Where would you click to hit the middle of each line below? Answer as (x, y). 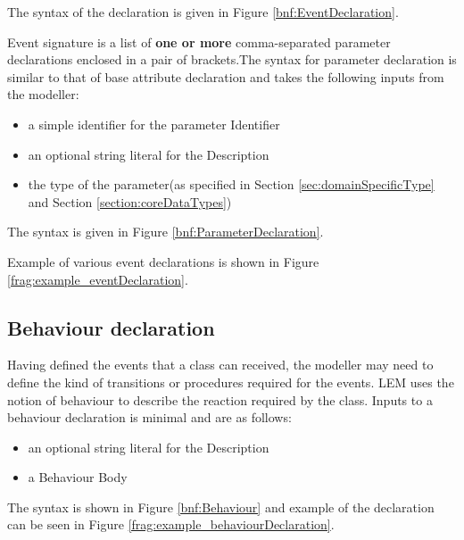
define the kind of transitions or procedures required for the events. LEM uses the (231, 382)
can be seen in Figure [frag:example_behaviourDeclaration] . (171, 524)
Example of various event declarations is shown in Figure (163, 261)
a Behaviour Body (78, 477)
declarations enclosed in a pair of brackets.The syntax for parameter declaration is (232, 59)
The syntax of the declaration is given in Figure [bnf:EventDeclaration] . (203, 12)
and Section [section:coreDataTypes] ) (130, 201)
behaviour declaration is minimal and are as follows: (149, 417)
